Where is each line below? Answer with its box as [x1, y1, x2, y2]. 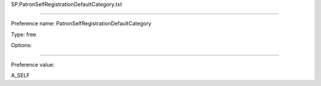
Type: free [11, 31, 37, 38]
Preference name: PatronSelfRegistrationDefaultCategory [11, 20, 152, 27]
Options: [11, 42, 32, 49]
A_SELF [11, 71, 30, 79]
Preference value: [11, 61, 55, 68]
